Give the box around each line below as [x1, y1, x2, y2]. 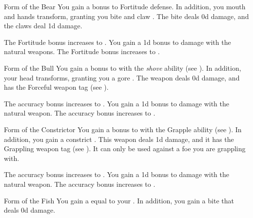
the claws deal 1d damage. [4, 20, 82, 31]
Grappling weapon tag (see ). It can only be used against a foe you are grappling [4, 143, 246, 154]
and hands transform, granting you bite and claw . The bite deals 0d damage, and [4, 11, 249, 21]
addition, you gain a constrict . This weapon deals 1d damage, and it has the [4, 134, 234, 144]
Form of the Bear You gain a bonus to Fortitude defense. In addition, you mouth [4, 1, 246, 11]
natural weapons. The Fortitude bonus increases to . [4, 46, 160, 57]
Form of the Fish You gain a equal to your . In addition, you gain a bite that [4, 195, 234, 205]
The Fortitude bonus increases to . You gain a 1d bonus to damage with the [4, 37, 231, 47]
